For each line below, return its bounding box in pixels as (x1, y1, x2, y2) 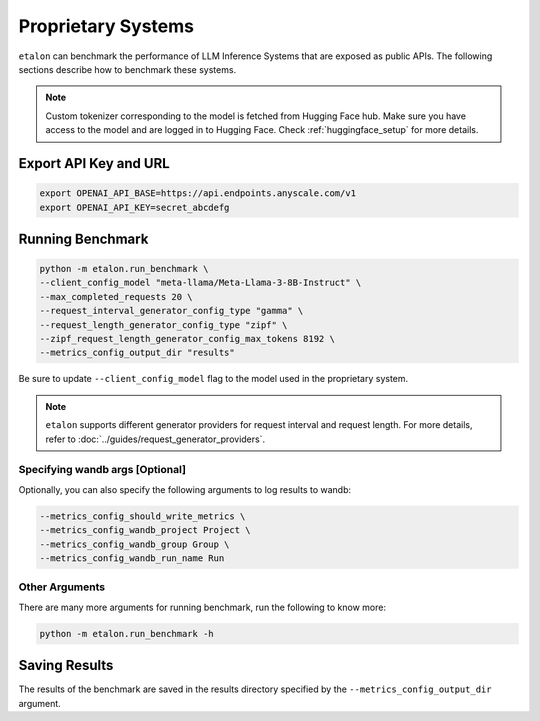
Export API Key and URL (18, 155, 170, 172)
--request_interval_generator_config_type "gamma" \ (39, 305, 304, 317)
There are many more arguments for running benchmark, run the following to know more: (18, 601, 387, 613)
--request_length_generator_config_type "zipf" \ (39, 319, 288, 330)
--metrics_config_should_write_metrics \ (39, 510, 246, 522)
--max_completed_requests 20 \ (39, 291, 194, 302)
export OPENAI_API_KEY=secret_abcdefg (39, 201, 230, 213)
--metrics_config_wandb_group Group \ (39, 538, 230, 550)
